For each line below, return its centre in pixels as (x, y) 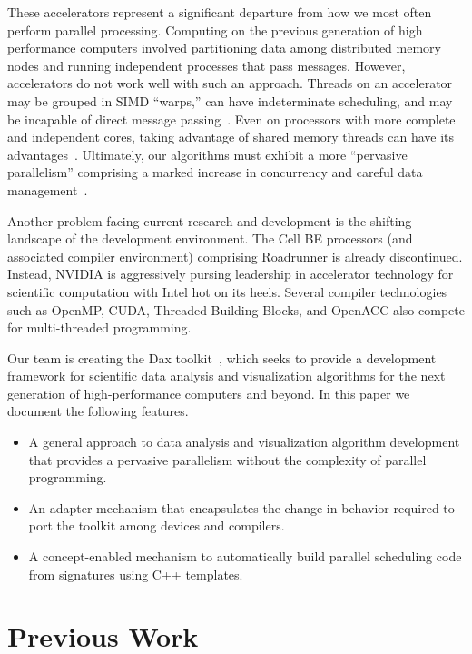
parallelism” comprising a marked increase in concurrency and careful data (215, 172)
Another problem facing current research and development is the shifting (210, 220)
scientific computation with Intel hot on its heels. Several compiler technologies (227, 291)
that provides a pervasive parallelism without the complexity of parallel (227, 459)
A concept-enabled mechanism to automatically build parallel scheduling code (245, 556)
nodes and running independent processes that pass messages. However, (206, 65)
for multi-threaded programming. (99, 327)
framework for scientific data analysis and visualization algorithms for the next (226, 376)
